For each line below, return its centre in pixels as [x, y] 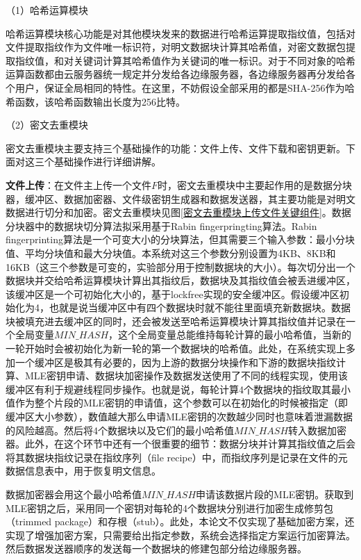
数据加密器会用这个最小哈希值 [74, 494]
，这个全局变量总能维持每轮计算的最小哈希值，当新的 [230, 335]
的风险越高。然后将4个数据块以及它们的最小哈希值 [120, 430]
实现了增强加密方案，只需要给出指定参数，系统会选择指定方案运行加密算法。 [180, 535]
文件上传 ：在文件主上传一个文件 [78, 184]
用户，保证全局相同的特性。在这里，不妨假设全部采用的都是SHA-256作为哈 [185, 87]
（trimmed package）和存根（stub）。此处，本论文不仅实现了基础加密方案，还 [180, 521]
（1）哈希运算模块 [47, 10]
